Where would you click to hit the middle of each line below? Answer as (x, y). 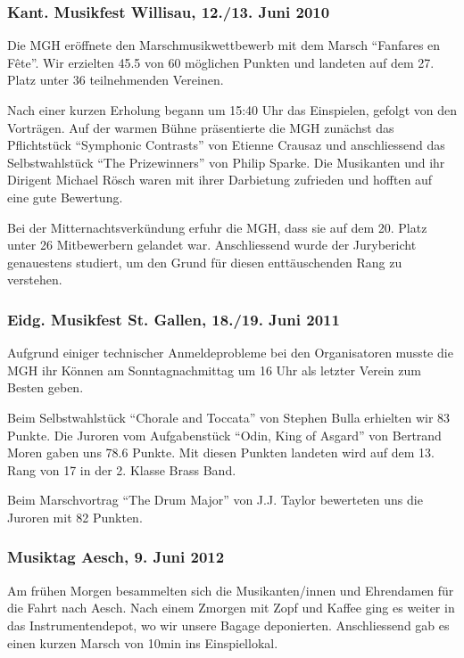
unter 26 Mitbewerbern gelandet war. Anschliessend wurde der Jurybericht (212, 245)
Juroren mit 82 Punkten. (75, 517)
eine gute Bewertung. (65, 197)
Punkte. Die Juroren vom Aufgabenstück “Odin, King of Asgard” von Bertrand (224, 435)
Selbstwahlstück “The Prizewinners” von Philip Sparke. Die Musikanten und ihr (226, 162)
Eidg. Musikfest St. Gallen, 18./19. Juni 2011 (174, 319)
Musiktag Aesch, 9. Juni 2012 (116, 557)
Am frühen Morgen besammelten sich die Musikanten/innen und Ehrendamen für (231, 590)
